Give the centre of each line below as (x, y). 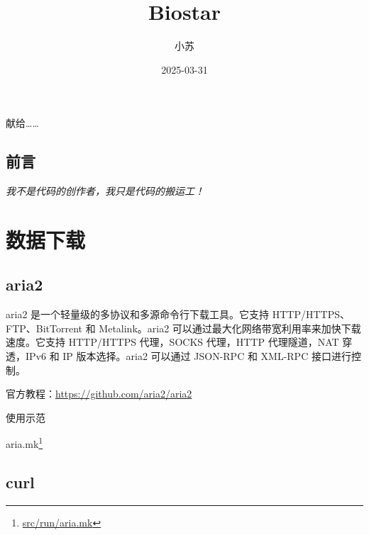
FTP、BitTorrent (44, 328)
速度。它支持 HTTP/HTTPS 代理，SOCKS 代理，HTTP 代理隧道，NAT (172, 342)
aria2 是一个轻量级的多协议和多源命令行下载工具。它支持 (138, 314)
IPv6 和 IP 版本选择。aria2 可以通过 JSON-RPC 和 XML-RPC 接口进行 (188, 356)
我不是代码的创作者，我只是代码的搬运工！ (105, 191)
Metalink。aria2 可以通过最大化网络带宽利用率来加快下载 (230, 328)
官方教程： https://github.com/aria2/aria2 (99, 394)
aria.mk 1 (24, 443)
